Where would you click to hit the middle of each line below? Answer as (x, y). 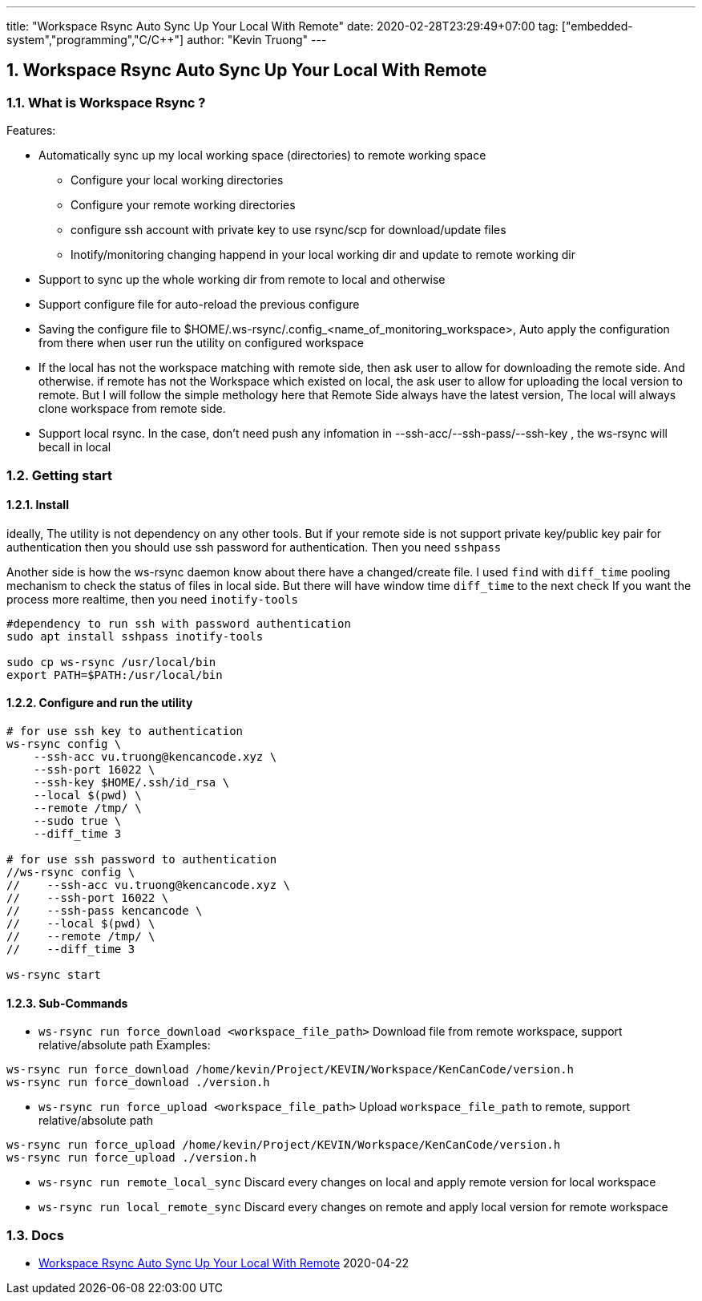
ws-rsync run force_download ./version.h (138, 1083)
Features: (31, 131)
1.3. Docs (35, 1235)
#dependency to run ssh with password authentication (179, 623)
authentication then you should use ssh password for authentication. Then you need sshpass (254, 547)
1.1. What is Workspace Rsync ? (106, 102)
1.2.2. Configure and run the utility (100, 703)
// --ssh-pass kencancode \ (105, 911)
